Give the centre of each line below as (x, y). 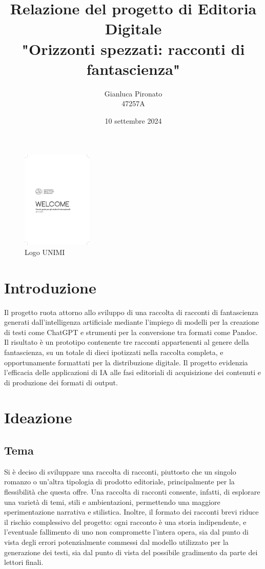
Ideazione (38, 417)
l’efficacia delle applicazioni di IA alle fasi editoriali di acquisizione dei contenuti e (133, 372)
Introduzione (50, 287)
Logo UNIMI (45, 252)
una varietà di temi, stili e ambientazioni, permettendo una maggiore (112, 502)
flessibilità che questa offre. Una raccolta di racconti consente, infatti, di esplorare (132, 492)
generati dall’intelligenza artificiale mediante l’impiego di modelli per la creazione (132, 322)
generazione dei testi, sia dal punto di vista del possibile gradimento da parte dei (131, 552)
